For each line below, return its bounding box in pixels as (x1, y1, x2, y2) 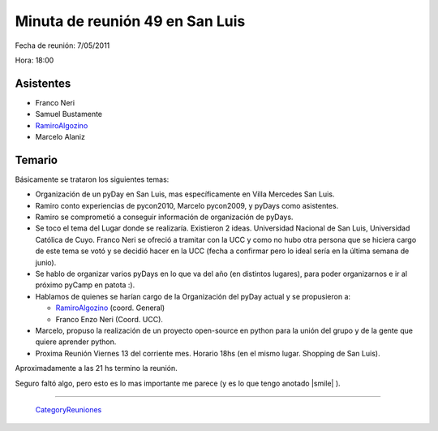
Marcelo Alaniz (35, 132, 85, 142)
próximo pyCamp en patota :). (35, 280, 135, 290)
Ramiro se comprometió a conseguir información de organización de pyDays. (35, 212, 294, 222)
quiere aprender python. (35, 337, 117, 347)
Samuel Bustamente (35, 110, 103, 119)
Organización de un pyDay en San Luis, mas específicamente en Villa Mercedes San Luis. (35, 189, 335, 199)
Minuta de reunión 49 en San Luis (15, 12, 246, 30)
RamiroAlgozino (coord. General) (55, 303, 165, 312)
